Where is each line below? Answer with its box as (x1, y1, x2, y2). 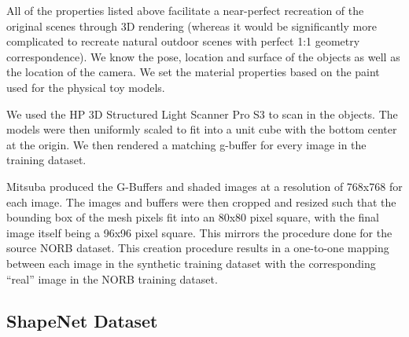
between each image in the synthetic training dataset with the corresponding (6, 255, 376, 271)
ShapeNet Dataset (6, 309, 158, 333)
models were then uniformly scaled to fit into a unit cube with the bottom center (6, 121, 397, 137)
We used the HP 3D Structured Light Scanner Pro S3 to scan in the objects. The (6, 105, 398, 122)
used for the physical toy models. (6, 79, 165, 95)
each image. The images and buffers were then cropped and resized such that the (6, 193, 396, 210)
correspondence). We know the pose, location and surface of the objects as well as (6, 48, 400, 64)
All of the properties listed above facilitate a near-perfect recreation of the (6, 2, 364, 18)
